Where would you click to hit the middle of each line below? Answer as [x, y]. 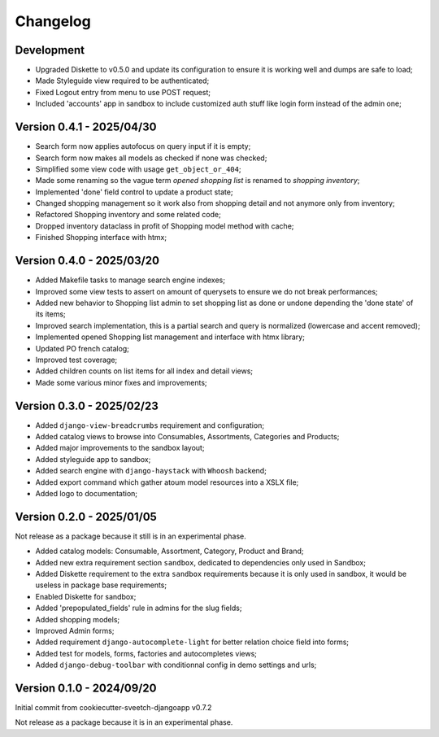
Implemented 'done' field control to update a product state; [134, 192]
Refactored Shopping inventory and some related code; [128, 215]
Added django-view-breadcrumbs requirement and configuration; [150, 425]
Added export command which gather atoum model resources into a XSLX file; [167, 482]
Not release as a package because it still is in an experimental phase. [131, 536]
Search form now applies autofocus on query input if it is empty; [143, 146]
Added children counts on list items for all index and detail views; [144, 371]
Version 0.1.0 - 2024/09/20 [86, 688]
